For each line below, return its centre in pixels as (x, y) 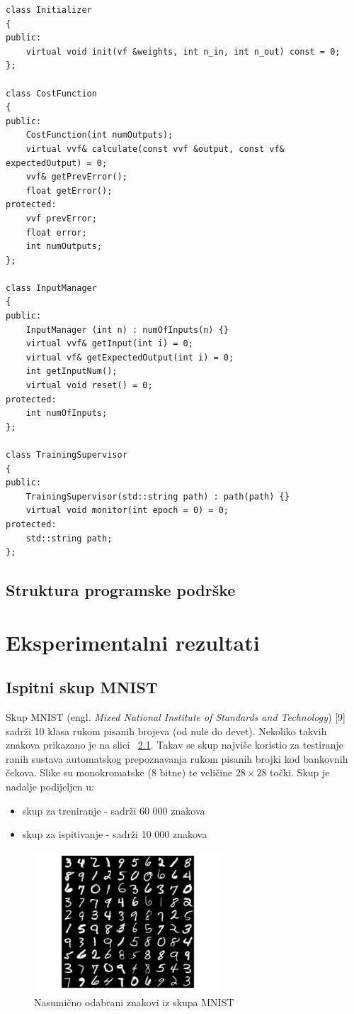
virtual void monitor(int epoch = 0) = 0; (127, 511)
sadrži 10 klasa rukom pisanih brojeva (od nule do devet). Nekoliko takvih (166, 731)
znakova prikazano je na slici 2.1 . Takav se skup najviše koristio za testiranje (175, 745)
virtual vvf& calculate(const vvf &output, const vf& (155, 149)
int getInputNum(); (72, 371)
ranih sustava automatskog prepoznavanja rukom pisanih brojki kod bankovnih (177, 758)
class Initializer (49, 10)
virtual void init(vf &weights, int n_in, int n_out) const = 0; (183, 51)
